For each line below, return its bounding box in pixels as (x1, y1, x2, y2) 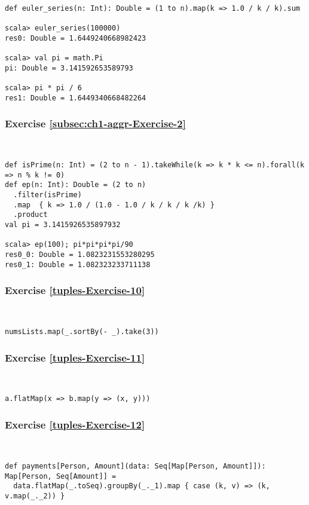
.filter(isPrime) (13, 190, 82, 199)
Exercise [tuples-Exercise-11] (5, 350, 145, 365)
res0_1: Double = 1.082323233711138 (5, 260, 151, 269)
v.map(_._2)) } (5, 491, 65, 500)
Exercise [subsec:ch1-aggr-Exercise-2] (5, 116, 186, 131)
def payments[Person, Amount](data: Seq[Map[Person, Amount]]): (5, 461, 266, 470)
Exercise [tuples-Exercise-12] (5, 417, 145, 432)
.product (13, 210, 48, 219)
